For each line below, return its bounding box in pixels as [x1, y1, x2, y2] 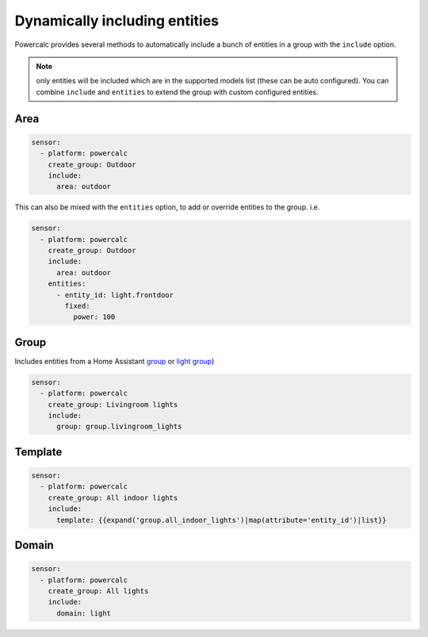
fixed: [64, 301, 90, 310]
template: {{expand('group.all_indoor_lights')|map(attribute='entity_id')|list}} [56, 516, 388, 524]
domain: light [56, 608, 111, 618]
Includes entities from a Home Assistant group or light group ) [14, 356, 215, 366]
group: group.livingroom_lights [56, 422, 182, 432]
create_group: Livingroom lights [48, 400, 178, 409]
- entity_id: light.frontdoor [56, 290, 174, 299]
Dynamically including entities [14, 12, 220, 29]
